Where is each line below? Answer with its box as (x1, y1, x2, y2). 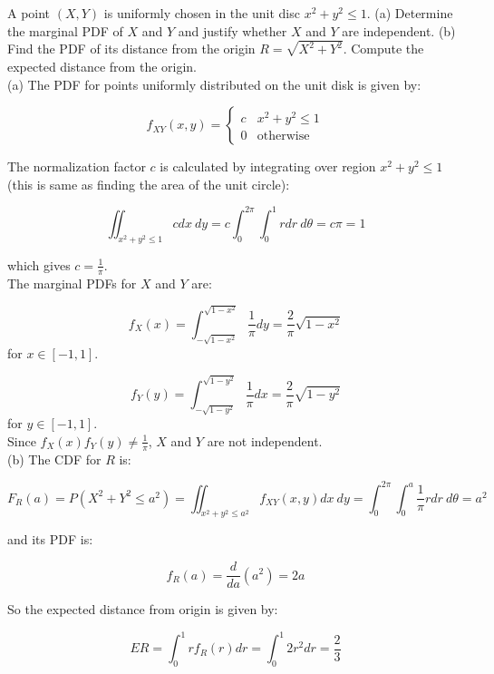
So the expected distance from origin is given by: (7, 600, 278, 619)
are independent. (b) (342, 21, 456, 40)
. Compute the (343, 39, 424, 58)
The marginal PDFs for (7, 273, 137, 292)
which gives (7, 255, 71, 274)
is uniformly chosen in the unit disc (103, 4, 300, 22)
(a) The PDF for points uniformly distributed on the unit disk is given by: (7, 74, 421, 93)
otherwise (257, 130, 310, 143)
